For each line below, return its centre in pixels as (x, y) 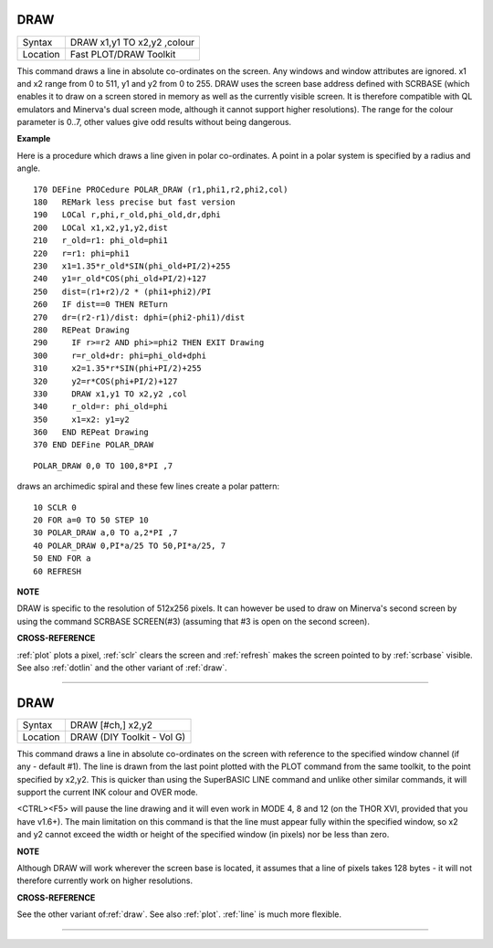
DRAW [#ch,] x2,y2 (111, 724)
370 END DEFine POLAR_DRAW (94, 445)
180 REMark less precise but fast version (135, 202)
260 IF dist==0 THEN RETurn (101, 305)
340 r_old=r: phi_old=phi (101, 407)
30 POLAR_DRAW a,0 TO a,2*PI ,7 (105, 533)
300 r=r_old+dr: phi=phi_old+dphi (120, 355)
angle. (29, 168)
